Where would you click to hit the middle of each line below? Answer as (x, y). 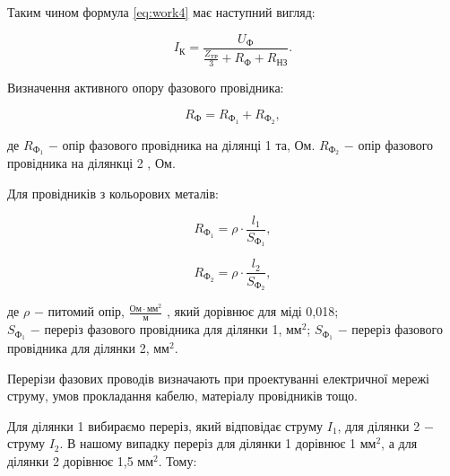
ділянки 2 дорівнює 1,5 (70, 461)
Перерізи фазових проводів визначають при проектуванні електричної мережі (218, 378)
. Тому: (177, 461)
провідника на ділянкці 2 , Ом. (91, 163)
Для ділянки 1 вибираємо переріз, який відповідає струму (165, 425)
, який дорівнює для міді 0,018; (253, 311)
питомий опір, (86, 311)
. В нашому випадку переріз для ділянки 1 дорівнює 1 (208, 443)
